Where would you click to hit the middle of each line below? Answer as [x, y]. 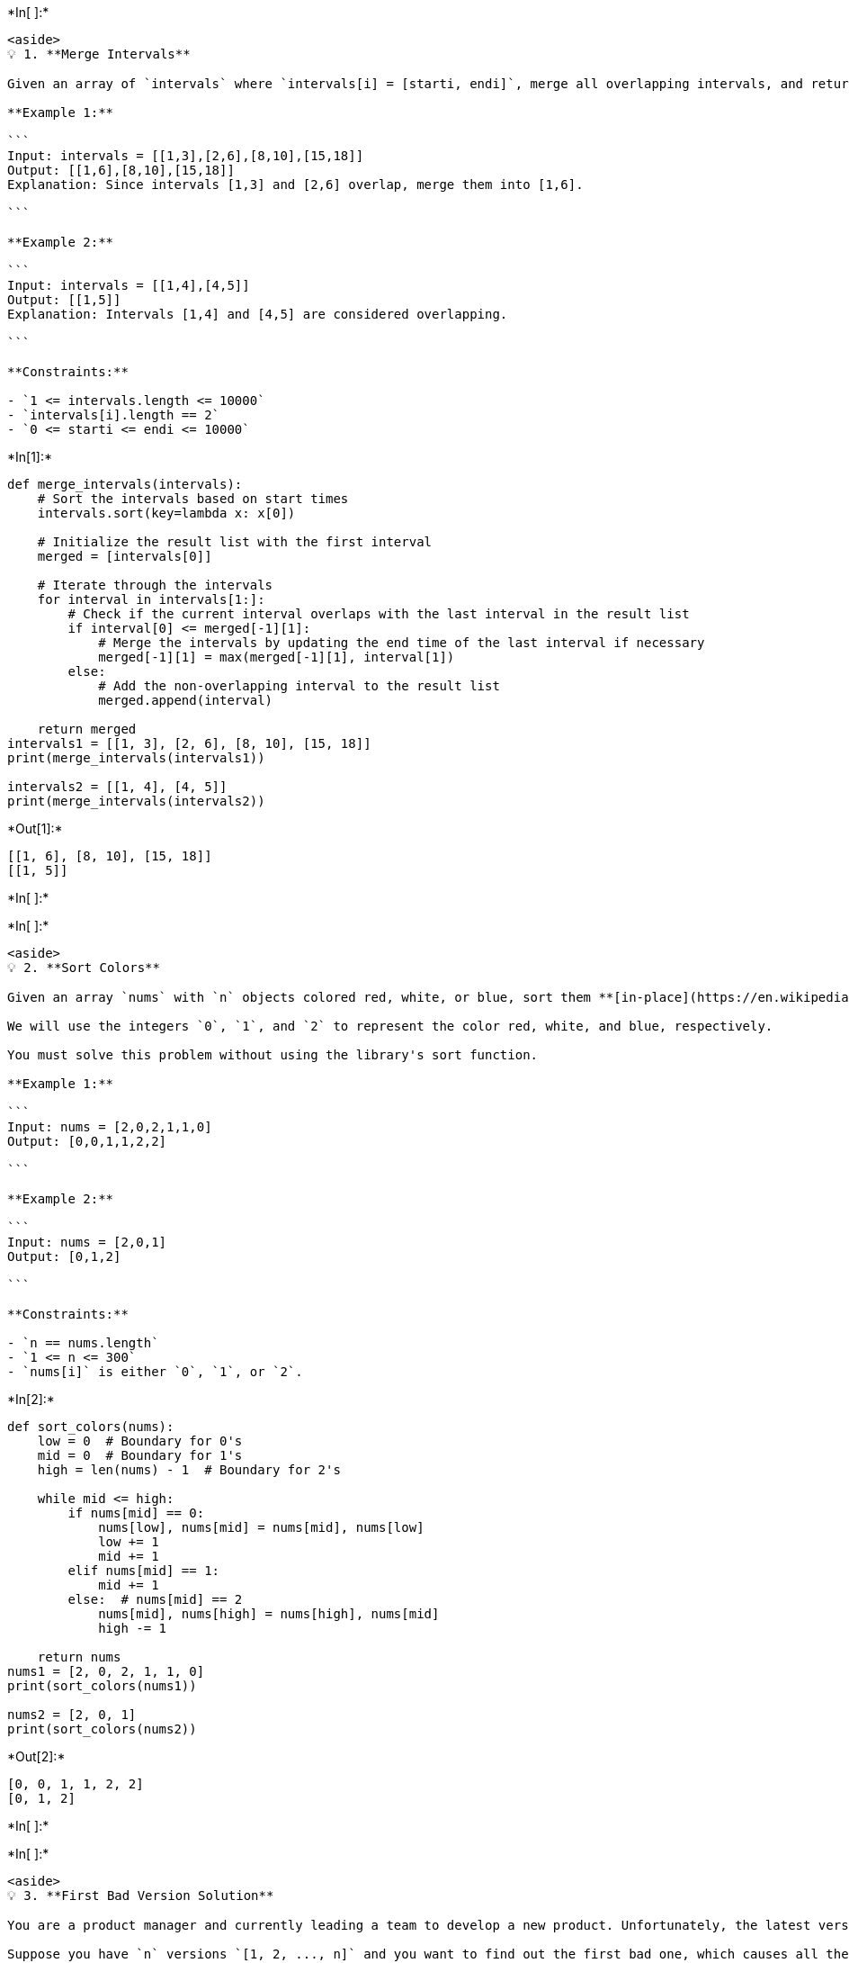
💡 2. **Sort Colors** [84, 968]
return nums [79, 1657]
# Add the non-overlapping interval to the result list [299, 686]
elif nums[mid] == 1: [144, 1571]
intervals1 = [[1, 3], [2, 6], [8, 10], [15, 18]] [189, 743]
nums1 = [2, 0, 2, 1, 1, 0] [106, 1671]
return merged [87, 729]
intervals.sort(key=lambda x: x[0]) [166, 513]
